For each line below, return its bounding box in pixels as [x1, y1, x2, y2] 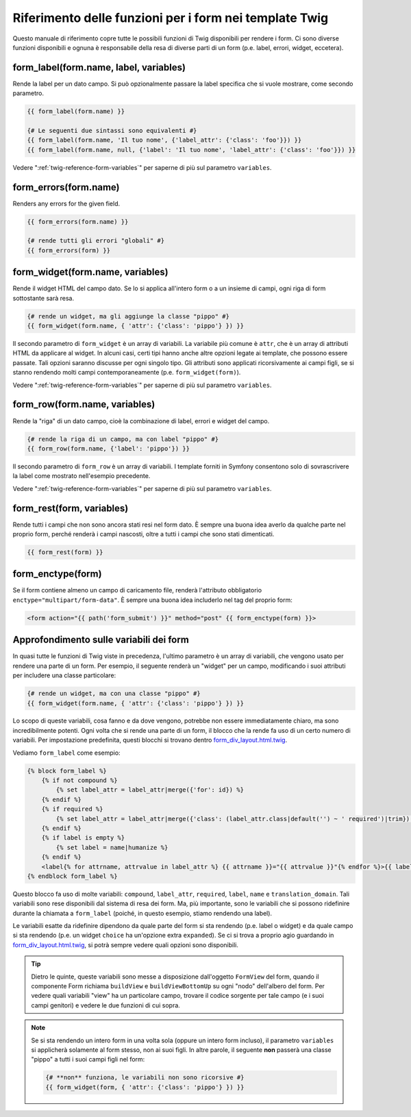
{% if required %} [41, 805, 103, 813]
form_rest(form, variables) [12, 502, 129, 514]
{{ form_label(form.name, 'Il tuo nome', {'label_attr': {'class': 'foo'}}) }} [27, 136, 302, 144]
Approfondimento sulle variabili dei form [12, 634, 190, 646]
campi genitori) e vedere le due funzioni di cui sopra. [31, 1001, 181, 1009]
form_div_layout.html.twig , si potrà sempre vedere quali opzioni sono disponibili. [12, 940, 239, 949]
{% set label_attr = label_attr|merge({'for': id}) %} [55, 786, 245, 794]
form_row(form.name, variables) [12, 399, 155, 410]
